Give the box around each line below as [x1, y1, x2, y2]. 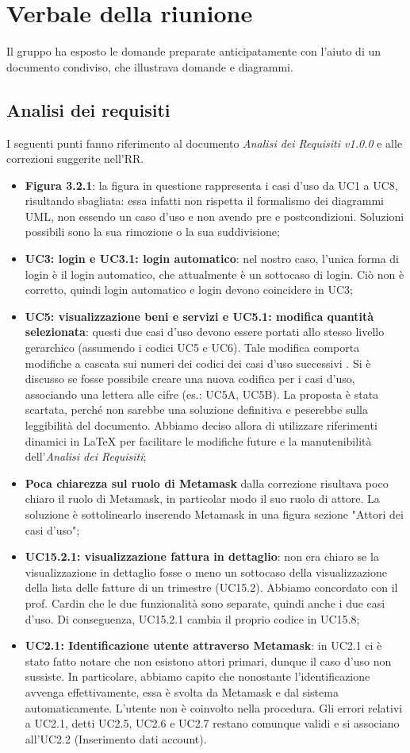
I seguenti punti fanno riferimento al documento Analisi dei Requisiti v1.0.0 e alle [6, 134, 403, 151]
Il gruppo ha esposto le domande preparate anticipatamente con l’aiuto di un [6, 43, 381, 60]
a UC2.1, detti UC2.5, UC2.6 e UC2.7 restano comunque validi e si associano [25, 715, 400, 732]
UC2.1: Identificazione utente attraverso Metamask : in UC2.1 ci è [25, 637, 382, 654]
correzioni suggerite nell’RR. [6, 150, 144, 167]
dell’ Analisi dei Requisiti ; [25, 448, 147, 465]
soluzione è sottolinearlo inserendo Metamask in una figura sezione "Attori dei [25, 505, 404, 522]
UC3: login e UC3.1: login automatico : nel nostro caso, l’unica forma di [25, 250, 399, 267]
